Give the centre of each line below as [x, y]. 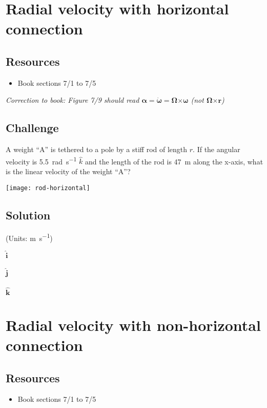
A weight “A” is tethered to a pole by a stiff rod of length [97, 149]
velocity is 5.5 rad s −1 [41, 160]
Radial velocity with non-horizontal [133, 324]
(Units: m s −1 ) [29, 237]
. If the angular [217, 149]
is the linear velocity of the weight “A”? [68, 171]
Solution [28, 215]
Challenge [32, 128]
